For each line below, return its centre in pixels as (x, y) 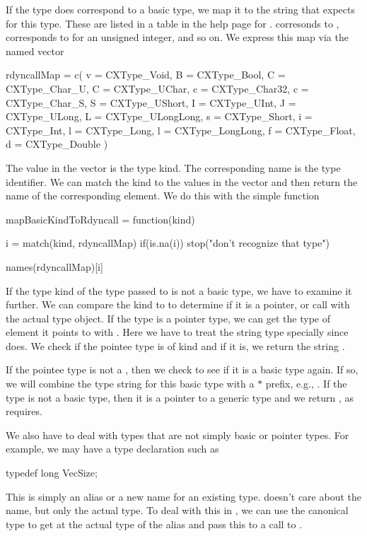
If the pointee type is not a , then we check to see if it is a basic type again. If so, (182, 369)
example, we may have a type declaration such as (112, 449)
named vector (35, 51)
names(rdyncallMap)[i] (54, 266)
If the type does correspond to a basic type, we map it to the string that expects (180, 9)
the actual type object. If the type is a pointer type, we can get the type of (168, 318)
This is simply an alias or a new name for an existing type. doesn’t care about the (184, 496)
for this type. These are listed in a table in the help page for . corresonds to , (173, 23)
